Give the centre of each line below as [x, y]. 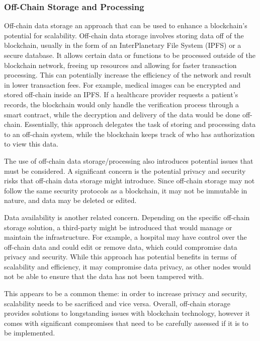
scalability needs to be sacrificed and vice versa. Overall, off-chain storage [117, 303]
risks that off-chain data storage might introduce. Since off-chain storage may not [129, 181]
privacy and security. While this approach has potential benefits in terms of [120, 257]
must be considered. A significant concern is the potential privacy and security [125, 170]
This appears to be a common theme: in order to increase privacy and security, [126, 293]
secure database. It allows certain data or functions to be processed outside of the [130, 55]
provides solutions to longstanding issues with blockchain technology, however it [127, 313]
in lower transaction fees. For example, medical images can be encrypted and [122, 84]
